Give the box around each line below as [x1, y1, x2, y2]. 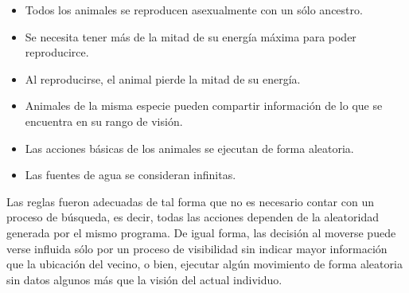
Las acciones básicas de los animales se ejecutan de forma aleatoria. [25, 139, 354, 156]
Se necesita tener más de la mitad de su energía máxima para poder [25, 28, 356, 45]
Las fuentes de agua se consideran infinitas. [25, 166, 236, 183]
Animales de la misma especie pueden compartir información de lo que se [25, 97, 383, 114]
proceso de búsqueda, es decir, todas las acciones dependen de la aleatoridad [6, 209, 380, 225]
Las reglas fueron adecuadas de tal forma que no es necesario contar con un [6, 193, 374, 209]
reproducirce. [25, 44, 89, 61]
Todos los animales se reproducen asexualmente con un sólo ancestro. [25, 2, 363, 18]
